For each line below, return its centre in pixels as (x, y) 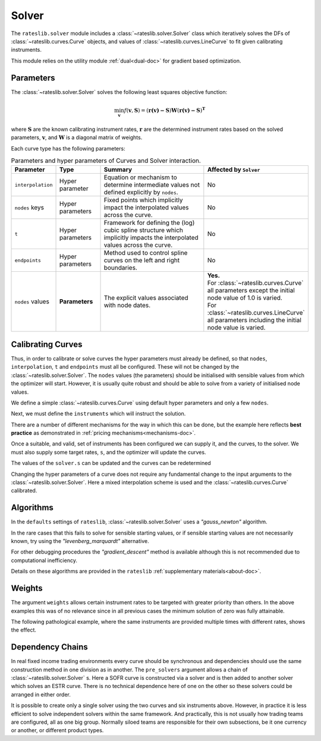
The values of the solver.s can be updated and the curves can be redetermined (111, 463)
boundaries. (121, 268)
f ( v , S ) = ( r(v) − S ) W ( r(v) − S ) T (165, 110)
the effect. (24, 630)
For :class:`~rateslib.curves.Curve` (255, 283)
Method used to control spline (146, 253)
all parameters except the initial (251, 290)
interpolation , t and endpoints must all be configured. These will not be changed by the (125, 367)
